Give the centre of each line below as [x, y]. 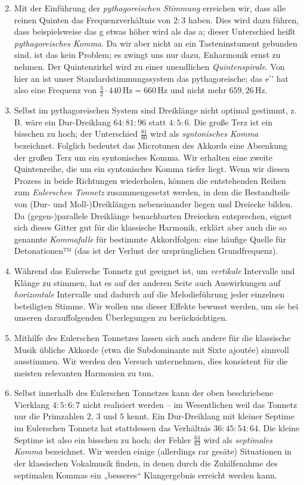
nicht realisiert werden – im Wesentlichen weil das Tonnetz [190, 404]
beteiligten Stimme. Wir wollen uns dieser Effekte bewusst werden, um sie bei [156, 306]
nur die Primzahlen [49, 416]
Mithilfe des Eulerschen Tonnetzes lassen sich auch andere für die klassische [152, 337]
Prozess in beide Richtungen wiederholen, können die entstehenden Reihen [150, 180]
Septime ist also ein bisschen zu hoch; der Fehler [103, 439]
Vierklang [32, 404]
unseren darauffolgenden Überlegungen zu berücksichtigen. [121, 317]
